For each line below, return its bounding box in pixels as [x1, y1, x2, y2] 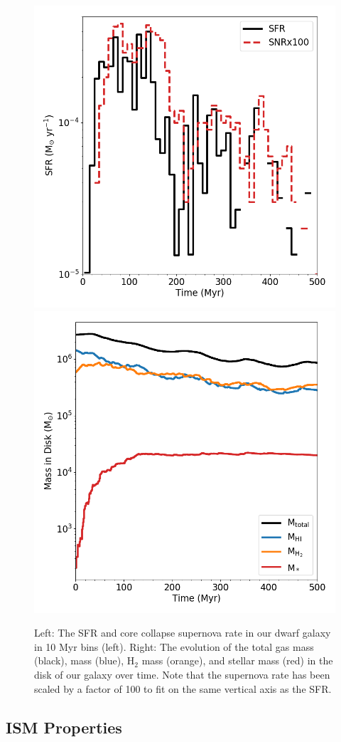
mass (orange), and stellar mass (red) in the [141, 653, 333, 668]
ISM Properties [6, 716, 122, 738]
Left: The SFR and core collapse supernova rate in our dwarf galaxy [34, 625, 331, 640]
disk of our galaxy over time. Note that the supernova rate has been [34, 667, 330, 681]
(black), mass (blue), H [34, 653, 135, 668]
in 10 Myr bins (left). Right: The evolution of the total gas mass [34, 639, 314, 654]
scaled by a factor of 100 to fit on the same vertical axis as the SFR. [34, 681, 332, 696]
